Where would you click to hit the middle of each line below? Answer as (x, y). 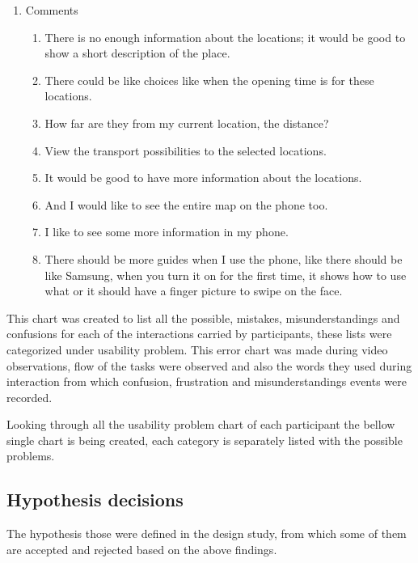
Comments (52, 10)
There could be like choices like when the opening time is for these (209, 80)
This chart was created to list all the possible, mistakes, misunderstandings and (203, 317)
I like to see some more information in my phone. (167, 232)
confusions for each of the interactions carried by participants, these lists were (199, 334)
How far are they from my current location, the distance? (187, 123)
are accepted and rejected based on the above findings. (142, 549)
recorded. (30, 397)
